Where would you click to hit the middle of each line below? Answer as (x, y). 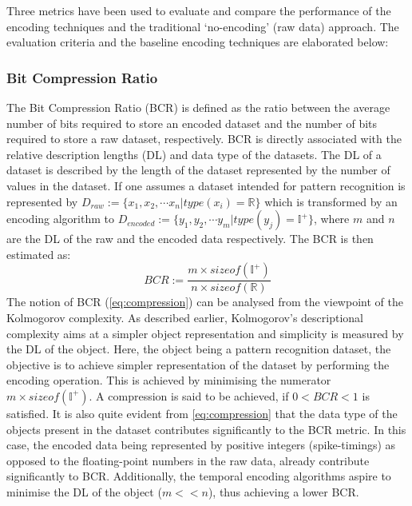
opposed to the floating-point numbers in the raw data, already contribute (188, 460)
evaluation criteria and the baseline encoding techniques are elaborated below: (198, 42)
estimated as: (39, 254)
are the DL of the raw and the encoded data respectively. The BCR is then (190, 239)
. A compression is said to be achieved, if (189, 395)
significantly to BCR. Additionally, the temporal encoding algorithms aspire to (199, 476)
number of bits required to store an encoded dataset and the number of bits (192, 123)
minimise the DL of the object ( (84, 491)
